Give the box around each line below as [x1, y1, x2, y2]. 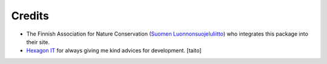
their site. [26, 38, 50, 45]
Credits [11, 9, 50, 22]
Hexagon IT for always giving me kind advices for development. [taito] [26, 47, 202, 54]
